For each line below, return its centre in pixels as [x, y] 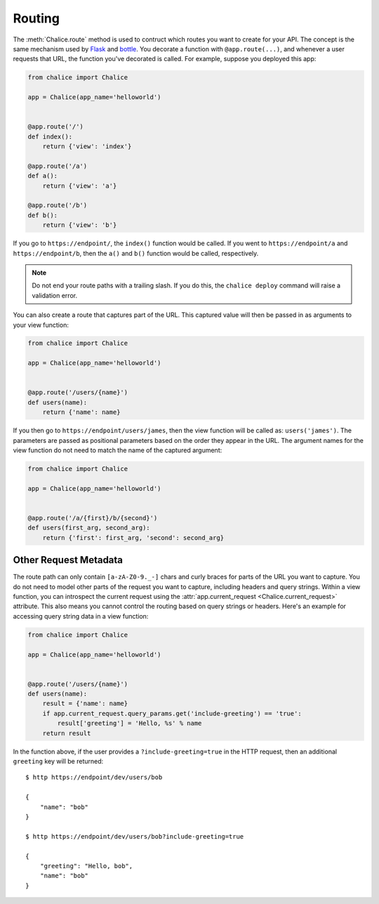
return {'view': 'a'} [80, 186]
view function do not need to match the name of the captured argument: [118, 450]
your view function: [41, 325]
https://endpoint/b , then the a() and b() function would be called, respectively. [136, 253]
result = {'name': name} [85, 704]
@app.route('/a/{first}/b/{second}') [93, 518]
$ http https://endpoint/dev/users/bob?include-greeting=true [135, 836]
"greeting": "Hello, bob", [86, 866]
